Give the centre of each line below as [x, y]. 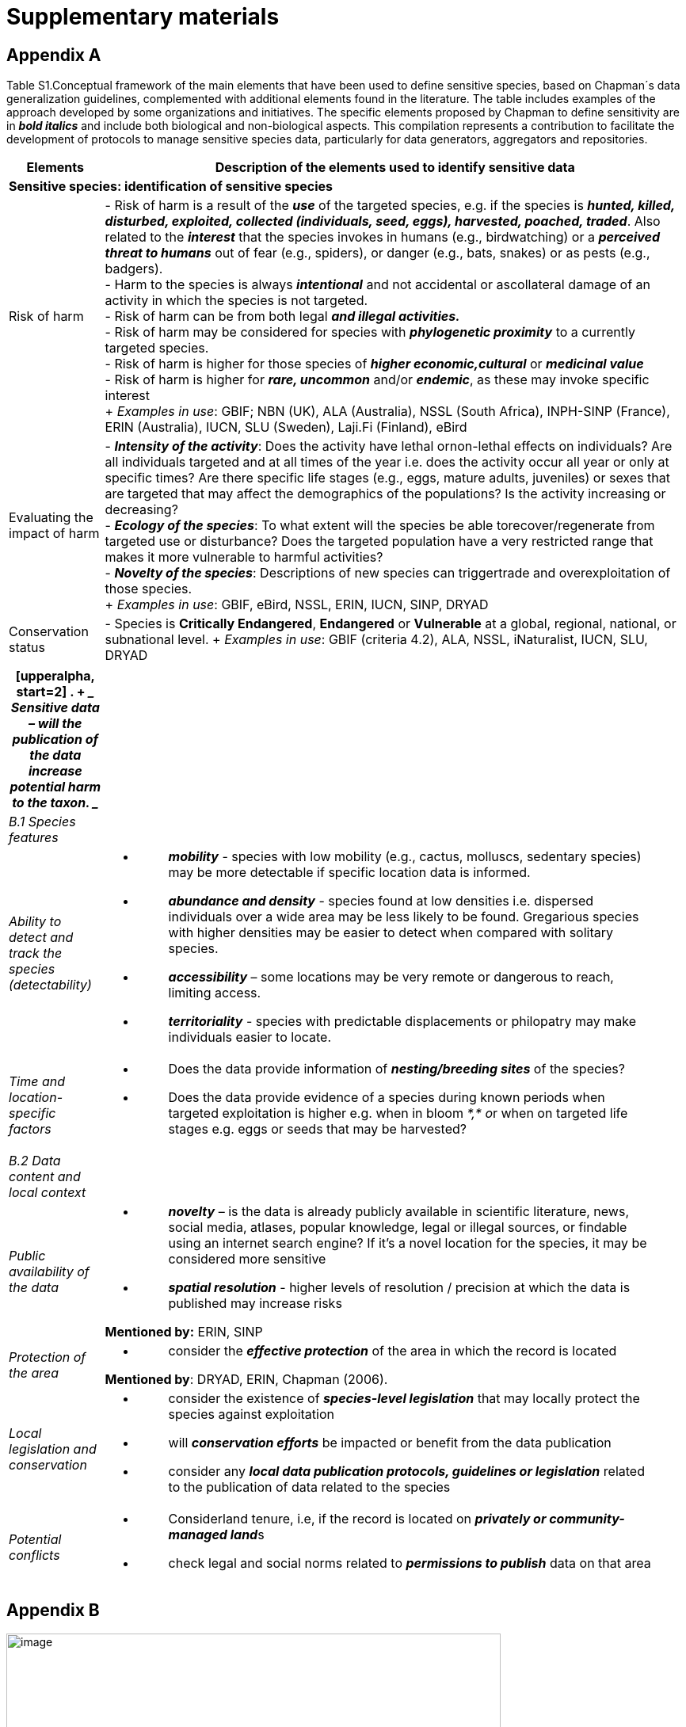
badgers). [134, 269]
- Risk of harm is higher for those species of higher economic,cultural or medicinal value [374, 364]
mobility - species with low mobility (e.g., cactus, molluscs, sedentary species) [405, 857]
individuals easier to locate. [250, 1037]
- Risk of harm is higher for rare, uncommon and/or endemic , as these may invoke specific [377, 380]
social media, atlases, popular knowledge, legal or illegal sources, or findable [398, 1228]
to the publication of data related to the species [309, 1487]
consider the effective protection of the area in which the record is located [393, 1351]
